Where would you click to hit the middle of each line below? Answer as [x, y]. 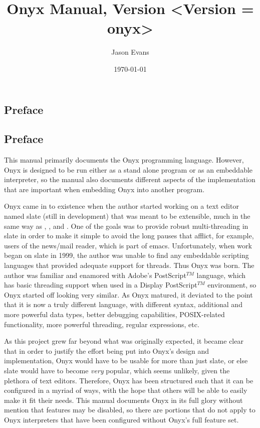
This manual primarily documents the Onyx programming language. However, [124, 160]
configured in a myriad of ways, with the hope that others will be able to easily [126, 390]
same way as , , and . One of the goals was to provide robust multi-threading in [126, 226]
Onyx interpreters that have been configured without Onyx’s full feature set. [121, 419]
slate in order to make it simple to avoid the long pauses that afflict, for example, [129, 236]
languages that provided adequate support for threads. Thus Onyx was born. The [129, 265]
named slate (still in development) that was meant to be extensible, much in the [127, 216]
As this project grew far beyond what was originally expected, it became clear [124, 341]
